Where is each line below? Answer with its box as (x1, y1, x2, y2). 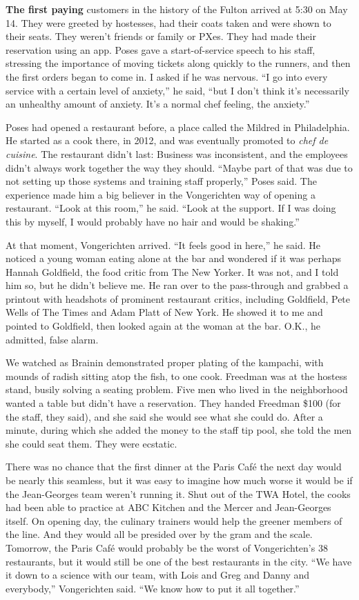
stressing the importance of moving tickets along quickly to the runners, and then (6, 56, 351, 70)
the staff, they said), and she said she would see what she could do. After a (6, 409, 323, 423)
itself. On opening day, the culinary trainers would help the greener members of (6, 513, 342, 528)
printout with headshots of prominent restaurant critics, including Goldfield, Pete (6, 291, 351, 306)
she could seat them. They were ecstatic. (6, 436, 177, 450)
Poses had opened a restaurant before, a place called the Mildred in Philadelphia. (6, 119, 350, 134)
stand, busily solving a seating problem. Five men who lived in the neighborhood (6, 382, 348, 397)
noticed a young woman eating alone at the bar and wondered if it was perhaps (6, 251, 341, 266)
